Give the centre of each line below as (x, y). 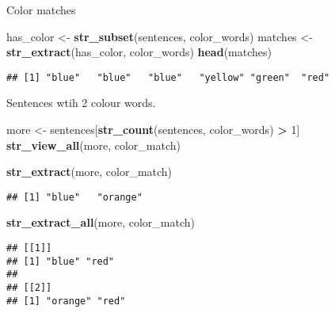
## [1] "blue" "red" (61, 261)
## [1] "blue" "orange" (74, 197)
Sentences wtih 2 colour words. (81, 103)
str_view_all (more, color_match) (93, 145)
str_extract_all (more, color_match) (101, 222)
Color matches (41, 10)
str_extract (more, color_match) (89, 172)
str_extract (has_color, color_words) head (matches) (139, 52)
